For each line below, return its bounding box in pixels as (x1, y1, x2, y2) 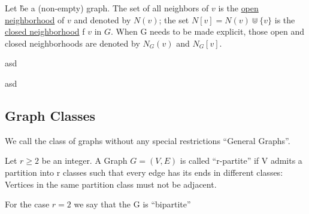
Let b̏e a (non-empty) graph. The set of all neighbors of (5, 2, 209, 14)
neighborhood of (5, 13, 65, 26)
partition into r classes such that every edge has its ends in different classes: (5, 166, 283, 178)
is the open (218, 2, 259, 14)
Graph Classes (5, 106, 96, 124)
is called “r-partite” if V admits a (180, 154, 302, 167)
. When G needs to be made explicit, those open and (111, 25, 305, 38)
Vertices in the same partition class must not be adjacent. (5, 178, 217, 190)
